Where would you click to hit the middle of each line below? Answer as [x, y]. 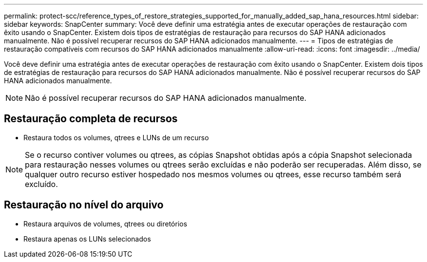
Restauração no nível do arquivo [84, 205]
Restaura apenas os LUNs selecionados [87, 239]
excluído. [41, 184]
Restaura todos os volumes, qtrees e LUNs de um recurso [116, 137]
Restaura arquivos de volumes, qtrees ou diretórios [105, 224]
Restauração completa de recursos [91, 119]
